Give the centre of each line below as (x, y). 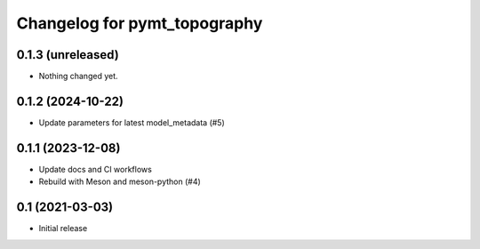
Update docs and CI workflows (96, 169)
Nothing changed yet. (79, 76)
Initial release (63, 229)
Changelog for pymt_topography (140, 23)
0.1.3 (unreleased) (68, 55)
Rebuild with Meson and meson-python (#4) (120, 181)
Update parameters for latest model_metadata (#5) (132, 122)
